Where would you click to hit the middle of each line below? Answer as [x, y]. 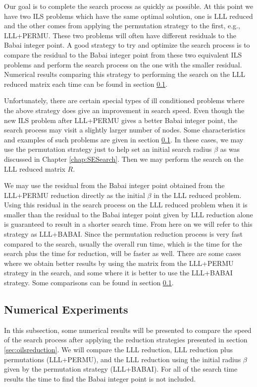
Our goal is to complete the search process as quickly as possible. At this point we [129, 6]
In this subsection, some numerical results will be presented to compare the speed [128, 330]
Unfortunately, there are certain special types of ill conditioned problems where [124, 100]
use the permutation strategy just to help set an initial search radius [108, 149]
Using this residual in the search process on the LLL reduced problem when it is [126, 205]
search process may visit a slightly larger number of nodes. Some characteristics [125, 130]
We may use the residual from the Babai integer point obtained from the [114, 185]
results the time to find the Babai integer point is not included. [100, 378]
